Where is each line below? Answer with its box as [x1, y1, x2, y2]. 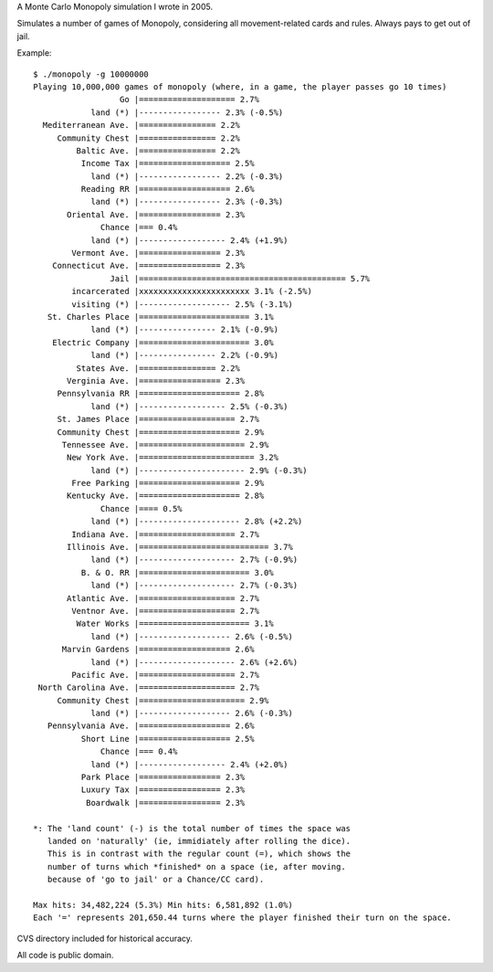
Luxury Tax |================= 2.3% [80, 785, 246, 795]
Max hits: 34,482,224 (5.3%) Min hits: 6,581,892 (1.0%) [33, 900, 294, 910]
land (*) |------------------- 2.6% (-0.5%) [90, 631, 294, 641]
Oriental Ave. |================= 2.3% [67, 209, 246, 219]
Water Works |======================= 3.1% [76, 618, 274, 629]
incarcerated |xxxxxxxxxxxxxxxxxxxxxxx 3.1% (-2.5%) [71, 286, 312, 297]
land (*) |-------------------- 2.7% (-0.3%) [90, 580, 299, 591]
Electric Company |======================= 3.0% [51, 337, 274, 347]
